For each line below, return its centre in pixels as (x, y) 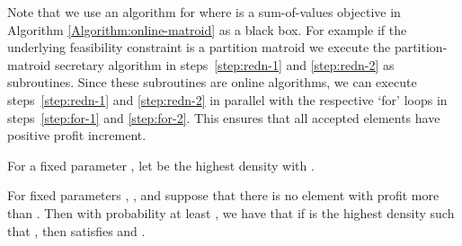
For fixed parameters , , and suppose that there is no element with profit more (223, 195)
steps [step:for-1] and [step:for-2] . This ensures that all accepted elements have (224, 117)
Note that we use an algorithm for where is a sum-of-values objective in (204, 12)
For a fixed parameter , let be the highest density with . (161, 165)
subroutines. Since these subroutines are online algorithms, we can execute (212, 82)
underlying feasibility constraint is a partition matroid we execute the (199, 47)
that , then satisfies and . (76, 230)
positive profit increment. (77, 135)
